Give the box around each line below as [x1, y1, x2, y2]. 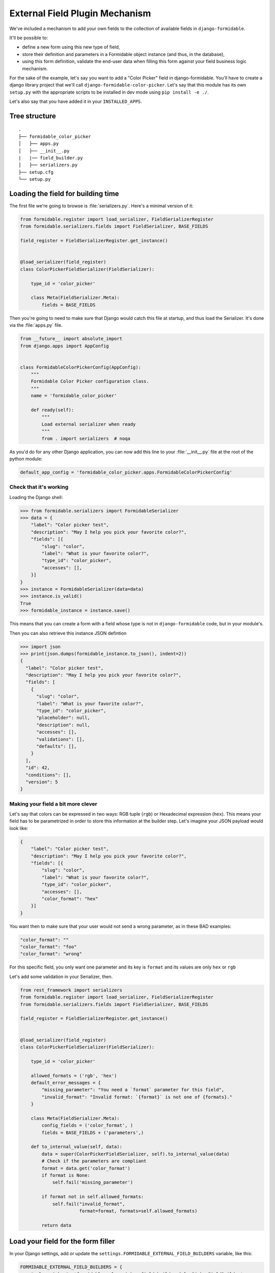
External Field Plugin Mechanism [9, 8, 151, 19]
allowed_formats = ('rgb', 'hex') [31, 1072, 117, 1078]
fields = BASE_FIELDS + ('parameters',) [41, 1129, 144, 1136]
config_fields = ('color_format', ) [41, 1123, 133, 1128]
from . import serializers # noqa [41, 435, 131, 441]
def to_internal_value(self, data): [31, 1144, 122, 1150]
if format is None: [41, 1173, 90, 1178]
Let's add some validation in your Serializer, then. [9, 973, 113, 980]
